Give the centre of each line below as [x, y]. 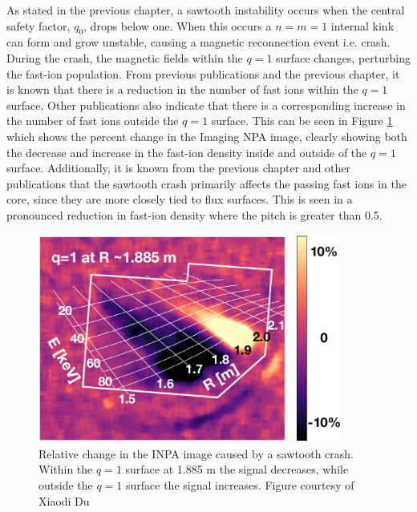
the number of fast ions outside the [93, 121]
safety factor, [38, 25]
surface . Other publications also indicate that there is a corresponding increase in [206, 105]
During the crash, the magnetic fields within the [125, 57]
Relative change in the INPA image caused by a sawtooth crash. [196, 453]
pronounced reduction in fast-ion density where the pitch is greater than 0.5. [194, 214]
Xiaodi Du [64, 500]
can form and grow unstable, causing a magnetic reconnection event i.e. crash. [198, 42]
